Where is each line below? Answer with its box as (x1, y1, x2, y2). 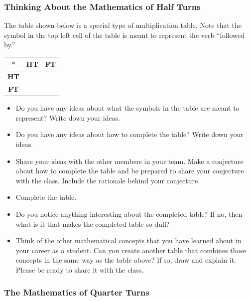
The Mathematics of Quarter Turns (4, 286, 149, 298)
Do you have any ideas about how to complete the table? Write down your (15, 129, 244, 140)
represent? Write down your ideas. (15, 112, 120, 123)
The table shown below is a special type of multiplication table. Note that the (4, 20, 242, 30)
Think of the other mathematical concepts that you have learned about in (15, 235, 242, 246)
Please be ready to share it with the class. (15, 265, 144, 275)
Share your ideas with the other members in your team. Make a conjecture (15, 155, 244, 166)
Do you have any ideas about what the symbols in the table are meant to (15, 103, 240, 113)
